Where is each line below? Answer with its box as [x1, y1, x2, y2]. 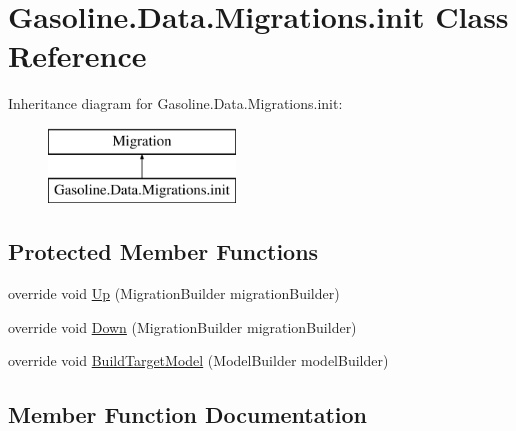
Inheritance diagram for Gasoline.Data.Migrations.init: [8, 93, 343, 114]
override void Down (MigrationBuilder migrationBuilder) [8, 316, 357, 337]
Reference [8, 35, 147, 76]
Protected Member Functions [8, 236, 319, 267]
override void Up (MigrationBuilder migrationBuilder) [8, 283, 340, 304]
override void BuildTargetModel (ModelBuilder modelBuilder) [8, 350, 389, 371]
